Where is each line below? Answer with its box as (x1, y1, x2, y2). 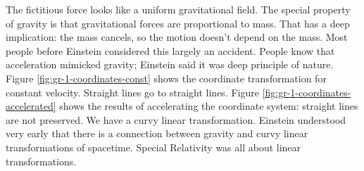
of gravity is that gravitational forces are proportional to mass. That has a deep (6, 15, 350, 30)
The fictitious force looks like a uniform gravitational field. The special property (6, 2, 351, 16)
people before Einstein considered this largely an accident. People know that (6, 43, 335, 58)
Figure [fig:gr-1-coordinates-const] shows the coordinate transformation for (6, 70, 327, 85)
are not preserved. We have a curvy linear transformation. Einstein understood (6, 112, 346, 127)
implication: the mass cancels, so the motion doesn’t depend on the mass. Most (6, 30, 348, 44)
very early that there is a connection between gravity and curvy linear (6, 126, 308, 141)
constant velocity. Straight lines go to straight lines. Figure (6, 84, 259, 99)
